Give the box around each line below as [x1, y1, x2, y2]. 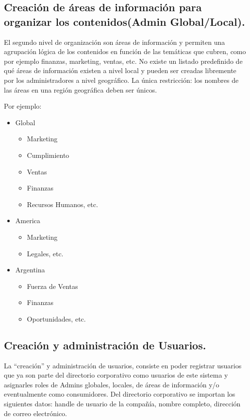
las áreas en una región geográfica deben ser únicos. [4, 84, 157, 95]
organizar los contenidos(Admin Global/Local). [4, 14, 245, 29]
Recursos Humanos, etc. [27, 199, 98, 209]
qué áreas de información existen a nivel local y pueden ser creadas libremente [4, 65, 236, 76]
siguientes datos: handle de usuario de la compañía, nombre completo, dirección [4, 399, 241, 409]
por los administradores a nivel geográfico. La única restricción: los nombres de [4, 75, 239, 85]
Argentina [15, 265, 45, 275]
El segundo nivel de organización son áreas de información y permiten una [4, 37, 225, 47]
